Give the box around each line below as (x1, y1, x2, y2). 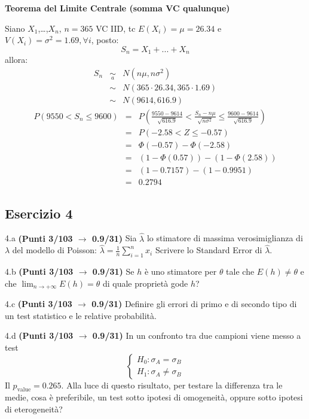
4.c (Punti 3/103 (5, 297, 72, 310)
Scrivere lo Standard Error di (155, 244, 262, 256)
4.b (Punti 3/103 (5, 265, 74, 278)
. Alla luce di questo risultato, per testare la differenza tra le (61, 378, 283, 391)
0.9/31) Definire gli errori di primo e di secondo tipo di (91, 297, 297, 310)
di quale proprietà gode (102, 277, 188, 289)
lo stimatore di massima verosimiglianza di (146, 232, 303, 244)
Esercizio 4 (5, 204, 73, 222)
